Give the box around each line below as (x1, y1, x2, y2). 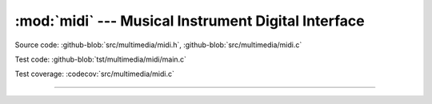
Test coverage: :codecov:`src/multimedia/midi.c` (14, 69, 175, 79)
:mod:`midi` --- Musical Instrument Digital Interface (14, 12, 365, 30)
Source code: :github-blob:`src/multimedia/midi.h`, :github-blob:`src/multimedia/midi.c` (14, 40, 302, 50)
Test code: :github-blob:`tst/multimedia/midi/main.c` (14, 54, 187, 64)
